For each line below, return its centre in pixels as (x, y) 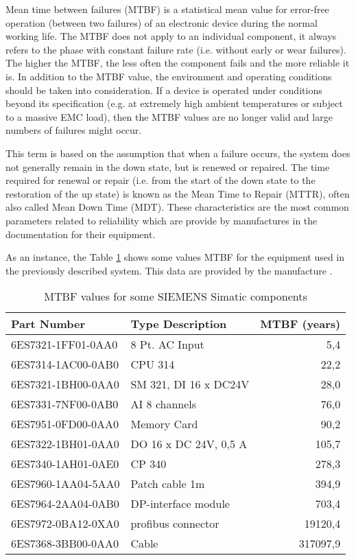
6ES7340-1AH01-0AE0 (65, 464)
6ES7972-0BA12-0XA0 (65, 524)
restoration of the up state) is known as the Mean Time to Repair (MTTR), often (178, 193)
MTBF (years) (300, 324)
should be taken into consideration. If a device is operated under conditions (164, 90)
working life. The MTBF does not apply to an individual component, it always (171, 36)
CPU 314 (153, 364)
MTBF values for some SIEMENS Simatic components (176, 296)
